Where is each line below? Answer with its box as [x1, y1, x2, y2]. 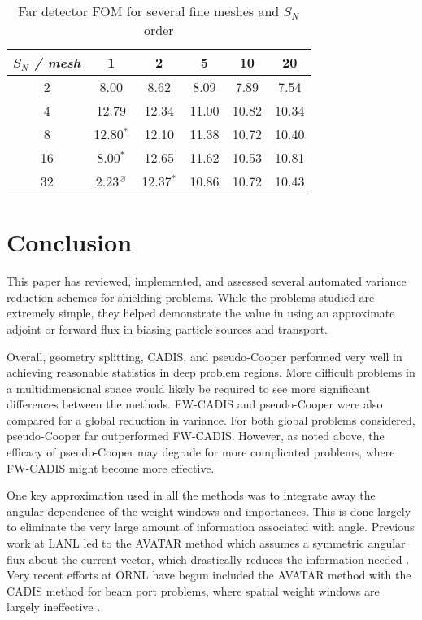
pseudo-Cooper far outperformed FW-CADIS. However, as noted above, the [7, 427, 385, 444]
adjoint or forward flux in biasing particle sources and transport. [7, 320, 328, 337]
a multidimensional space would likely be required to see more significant [7, 379, 370, 396]
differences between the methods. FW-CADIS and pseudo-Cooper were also [7, 395, 383, 413]
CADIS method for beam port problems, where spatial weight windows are [7, 582, 380, 599]
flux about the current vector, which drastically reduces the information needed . [7, 550, 410, 567]
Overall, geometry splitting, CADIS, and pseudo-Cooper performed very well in [7, 347, 402, 365]
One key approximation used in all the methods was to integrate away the [7, 487, 376, 504]
